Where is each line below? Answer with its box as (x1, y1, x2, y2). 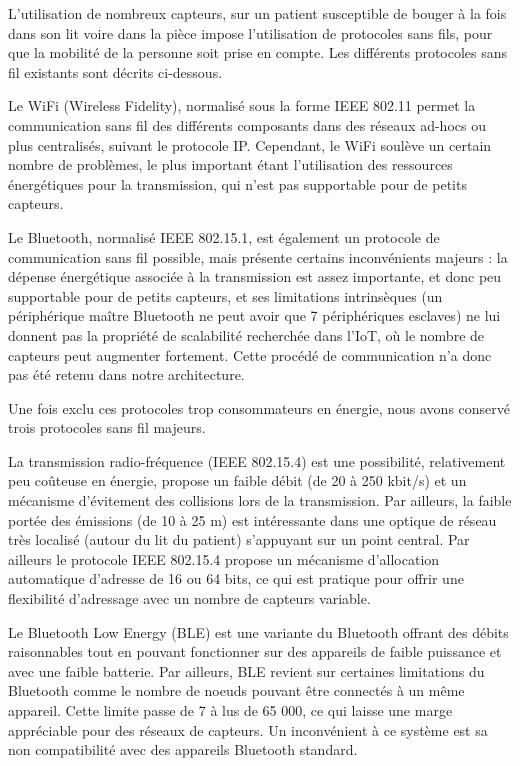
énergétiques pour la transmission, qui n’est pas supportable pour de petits (8, 173, 467, 194)
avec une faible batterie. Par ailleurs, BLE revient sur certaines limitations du (8, 660, 485, 681)
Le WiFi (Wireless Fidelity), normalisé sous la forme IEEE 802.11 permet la (8, 95, 476, 116)
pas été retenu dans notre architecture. (8, 364, 245, 385)
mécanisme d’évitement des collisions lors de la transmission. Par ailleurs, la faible (8, 490, 512, 511)
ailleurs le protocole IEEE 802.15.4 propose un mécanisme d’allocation (8, 548, 440, 569)
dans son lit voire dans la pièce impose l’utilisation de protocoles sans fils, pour (8, 22, 493, 43)
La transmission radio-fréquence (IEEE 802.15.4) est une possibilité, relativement (8, 450, 506, 471)
